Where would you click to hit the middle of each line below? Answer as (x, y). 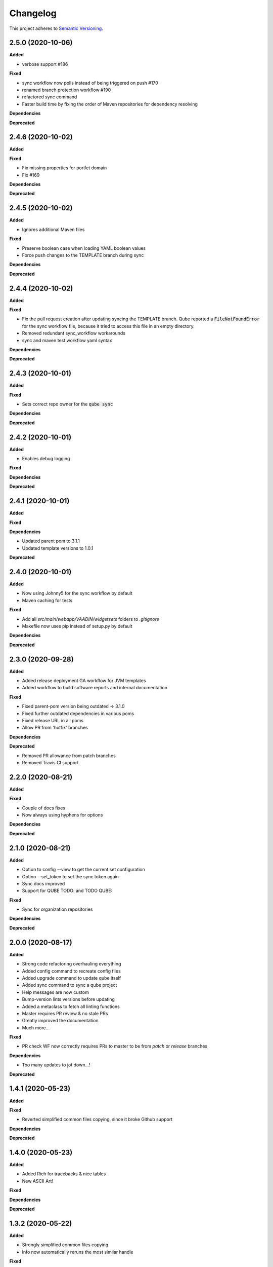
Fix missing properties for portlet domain (64, 168)
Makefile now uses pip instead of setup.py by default (77, 626)
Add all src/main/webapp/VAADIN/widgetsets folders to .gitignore (90, 619)
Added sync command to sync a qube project (70, 985)
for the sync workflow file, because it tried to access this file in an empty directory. (108, 326)
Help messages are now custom (56, 992)
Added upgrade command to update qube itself (72, 978)
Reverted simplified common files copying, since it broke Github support (97, 1120)
